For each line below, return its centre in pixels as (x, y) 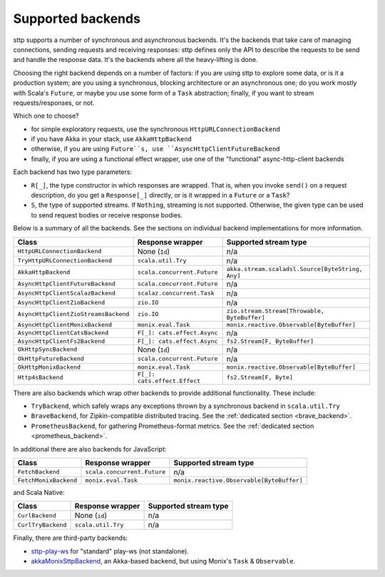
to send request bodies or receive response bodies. (107, 215)
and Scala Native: (39, 492)
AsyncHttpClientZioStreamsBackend (73, 314)
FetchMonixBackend (47, 480)
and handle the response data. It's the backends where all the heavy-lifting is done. (135, 60)
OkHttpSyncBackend (47, 349)
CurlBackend (37, 515)
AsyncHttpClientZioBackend (61, 303)
